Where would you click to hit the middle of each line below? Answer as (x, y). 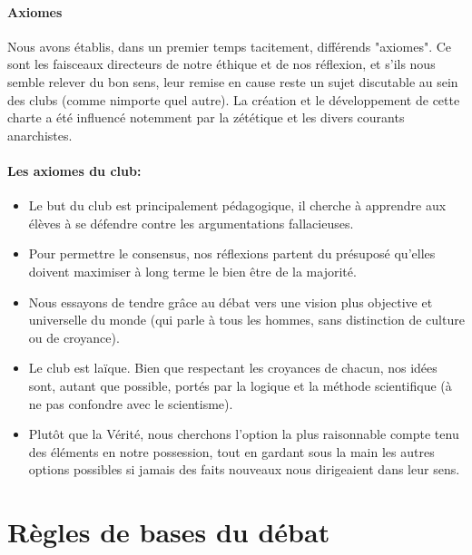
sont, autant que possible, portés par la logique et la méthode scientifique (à (240, 385)
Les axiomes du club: (74, 170)
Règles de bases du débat (169, 532)
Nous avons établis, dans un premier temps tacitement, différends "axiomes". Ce (230, 46)
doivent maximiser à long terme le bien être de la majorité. (192, 271)
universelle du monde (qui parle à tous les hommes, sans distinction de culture (246, 320)
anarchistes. (40, 135)
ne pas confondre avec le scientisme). (131, 403)
